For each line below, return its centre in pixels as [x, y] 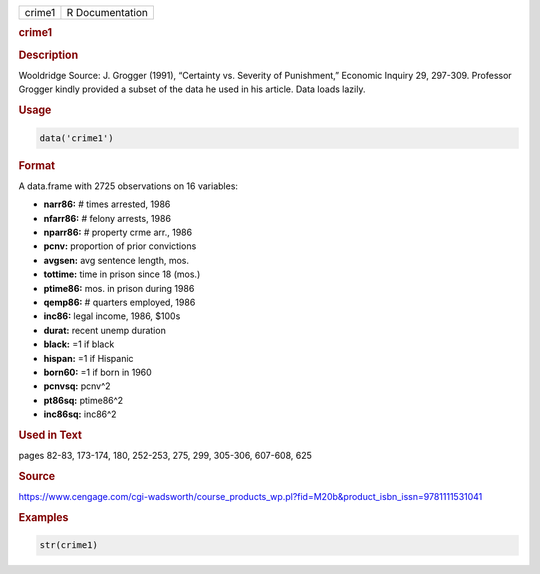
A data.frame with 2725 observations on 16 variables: [128, 186]
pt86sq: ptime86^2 [83, 400]
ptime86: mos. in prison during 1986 [119, 288]
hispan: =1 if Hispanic [88, 358]
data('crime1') [76, 138]
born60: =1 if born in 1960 [97, 372]
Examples [43, 517]
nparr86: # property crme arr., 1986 [118, 232]
